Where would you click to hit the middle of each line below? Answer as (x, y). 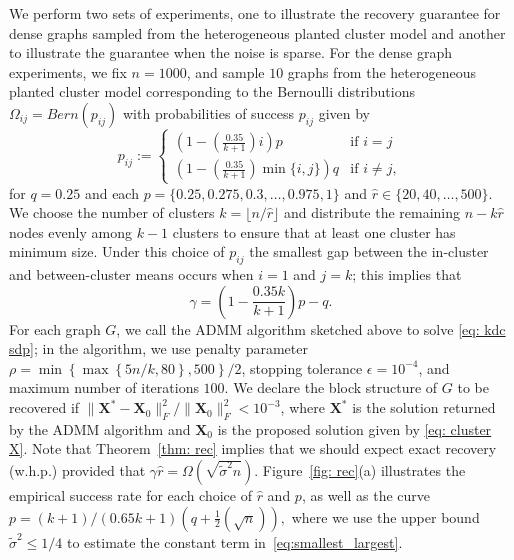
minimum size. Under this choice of (117, 251)
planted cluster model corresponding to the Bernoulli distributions (212, 91)
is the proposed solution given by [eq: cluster (354, 428)
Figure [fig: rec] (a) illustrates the (364, 470)
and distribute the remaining (372, 212)
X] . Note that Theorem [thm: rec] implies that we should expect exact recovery (253, 448)
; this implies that (407, 274)
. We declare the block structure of (331, 387)
